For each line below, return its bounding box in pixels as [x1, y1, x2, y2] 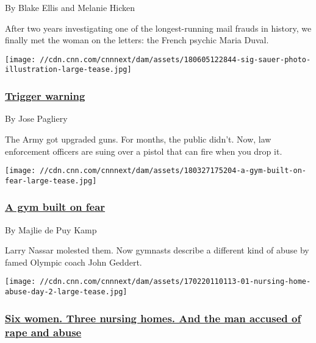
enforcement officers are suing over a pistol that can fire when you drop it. [5, 144, 282, 157]
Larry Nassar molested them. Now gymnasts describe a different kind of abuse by [5, 244, 309, 256]
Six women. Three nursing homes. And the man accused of [5, 310, 301, 325]
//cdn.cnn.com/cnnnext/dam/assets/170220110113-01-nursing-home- [40, 277, 311, 286]
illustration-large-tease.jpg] [5, 65, 132, 74]
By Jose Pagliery [5, 112, 68, 125]
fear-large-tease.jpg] [5, 176, 97, 185]
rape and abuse [5, 324, 82, 339]
